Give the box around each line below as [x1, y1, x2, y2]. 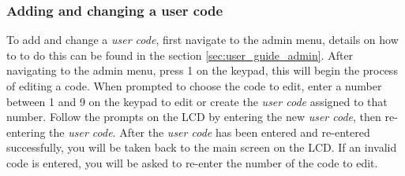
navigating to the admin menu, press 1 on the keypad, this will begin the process [6, 62, 398, 79]
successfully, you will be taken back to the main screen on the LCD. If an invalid [6, 139, 397, 156]
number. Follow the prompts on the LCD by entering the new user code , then [6, 108, 381, 125]
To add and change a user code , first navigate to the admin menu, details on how [6, 31, 399, 48]
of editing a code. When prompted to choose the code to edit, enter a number [6, 78, 382, 93]
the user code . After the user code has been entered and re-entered [49, 123, 370, 140]
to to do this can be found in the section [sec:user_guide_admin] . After [6, 46, 354, 63]
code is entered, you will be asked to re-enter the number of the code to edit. [6, 154, 378, 170]
